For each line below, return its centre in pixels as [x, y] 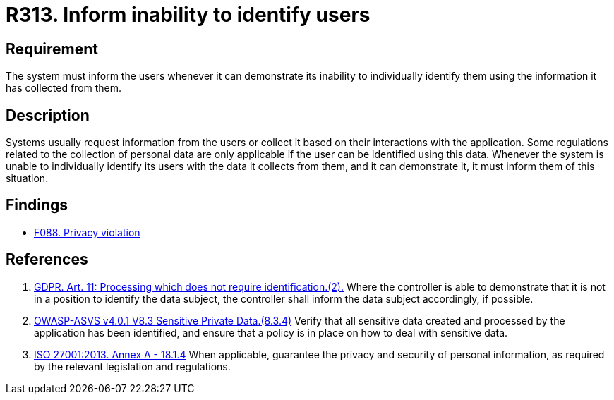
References [47, 260]
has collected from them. [64, 88]
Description [48, 115]
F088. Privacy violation [87, 232]
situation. [27, 178]
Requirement [52, 49]
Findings [37, 205]
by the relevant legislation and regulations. [132, 366]
